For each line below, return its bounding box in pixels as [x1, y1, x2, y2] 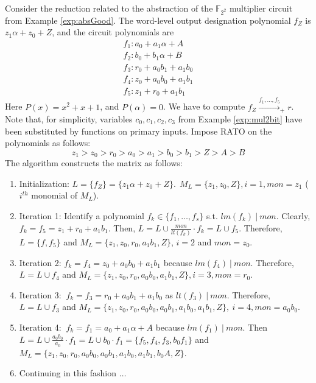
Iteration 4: [19, 320, 61, 333]
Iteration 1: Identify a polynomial [19, 209, 144, 222]
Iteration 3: [19, 288, 61, 301]
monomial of [31, 189, 78, 202]
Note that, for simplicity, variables [5, 113, 133, 125]
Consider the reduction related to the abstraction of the [5, 2, 213, 14]
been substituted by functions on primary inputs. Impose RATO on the [5, 124, 272, 137]
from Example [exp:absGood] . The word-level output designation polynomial [5, 13, 291, 26]
